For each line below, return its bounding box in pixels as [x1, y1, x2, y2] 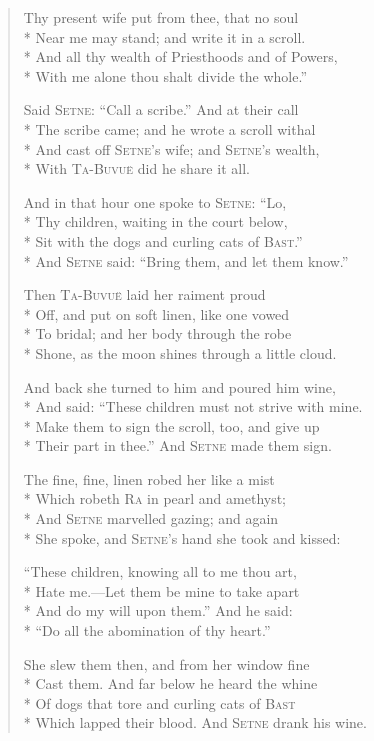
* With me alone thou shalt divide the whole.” [23, 65, 307, 86]
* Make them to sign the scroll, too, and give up [23, 415, 320, 436]
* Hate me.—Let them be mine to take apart [23, 580, 300, 601]
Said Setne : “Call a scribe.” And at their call [23, 99, 299, 120]
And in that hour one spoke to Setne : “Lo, [23, 191, 287, 212]
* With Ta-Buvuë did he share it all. [23, 158, 250, 179]
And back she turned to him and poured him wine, [23, 376, 336, 397]
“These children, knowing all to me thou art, [23, 561, 297, 582]
